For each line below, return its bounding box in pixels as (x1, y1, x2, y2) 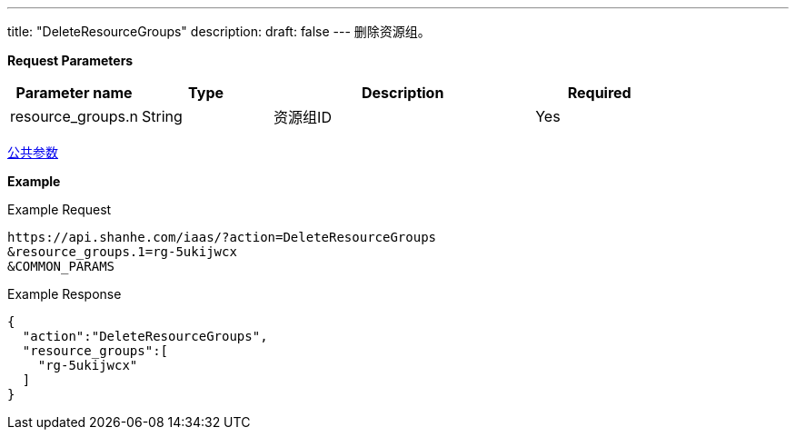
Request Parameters (7, 53, 134, 68)
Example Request (7, 202, 112, 217)
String (142, 107, 183, 125)
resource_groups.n (10, 107, 139, 125)
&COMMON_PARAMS (7, 259, 115, 273)
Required (567, 84, 632, 102)
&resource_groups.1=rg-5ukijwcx (7, 244, 237, 259)
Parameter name (15, 84, 133, 102)
